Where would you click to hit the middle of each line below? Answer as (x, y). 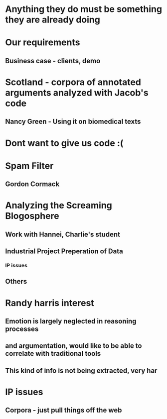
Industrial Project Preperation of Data (64, 252)
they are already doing (53, 20)
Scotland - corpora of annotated (73, 82)
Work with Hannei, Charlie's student (63, 234)
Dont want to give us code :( (64, 143)
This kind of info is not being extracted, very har (81, 370)
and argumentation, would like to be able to (74, 346)
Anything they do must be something (84, 9)
